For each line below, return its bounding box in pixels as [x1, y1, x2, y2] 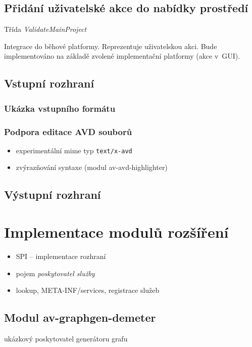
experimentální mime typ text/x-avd [16, 145, 132, 155]
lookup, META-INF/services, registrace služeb [16, 285, 160, 295]
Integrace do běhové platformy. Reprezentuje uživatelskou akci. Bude [4, 40, 217, 51]
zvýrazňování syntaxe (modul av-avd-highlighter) [16, 162, 168, 172]
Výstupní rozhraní [4, 187, 101, 202]
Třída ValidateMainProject [4, 24, 87, 34]
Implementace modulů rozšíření [4, 222, 229, 242]
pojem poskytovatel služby [16, 268, 95, 278]
